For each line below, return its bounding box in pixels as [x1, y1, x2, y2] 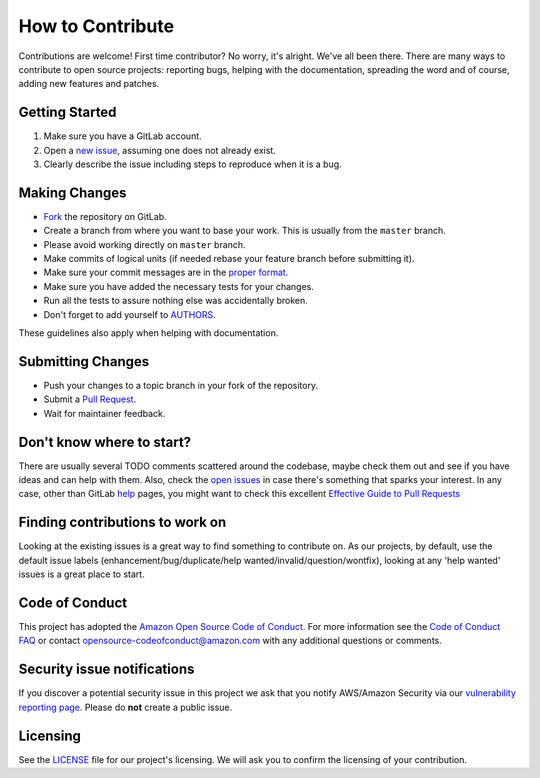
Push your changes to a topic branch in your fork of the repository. [43, 379, 319, 391]
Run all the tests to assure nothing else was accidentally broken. [43, 295, 309, 307]
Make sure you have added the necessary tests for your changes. [43, 280, 314, 292]
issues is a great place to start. [18, 568, 145, 580]
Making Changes [18, 184, 127, 201]
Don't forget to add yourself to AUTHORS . [43, 308, 217, 320]
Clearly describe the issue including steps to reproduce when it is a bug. [43, 158, 342, 170]
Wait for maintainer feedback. [43, 407, 166, 419]
